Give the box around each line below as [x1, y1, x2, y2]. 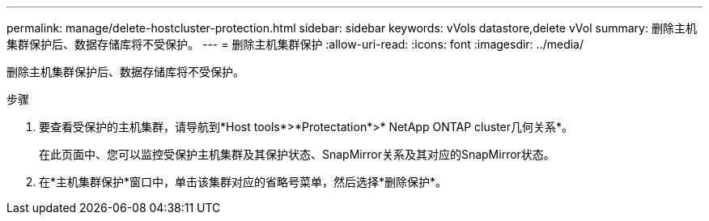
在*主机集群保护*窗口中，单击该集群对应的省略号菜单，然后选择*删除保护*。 [39, 175, 448, 189]
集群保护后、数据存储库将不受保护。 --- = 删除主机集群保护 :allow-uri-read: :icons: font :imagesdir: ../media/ [6, 37, 584, 51]
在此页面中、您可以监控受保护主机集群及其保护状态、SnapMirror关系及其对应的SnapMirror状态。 [39, 147, 555, 161]
